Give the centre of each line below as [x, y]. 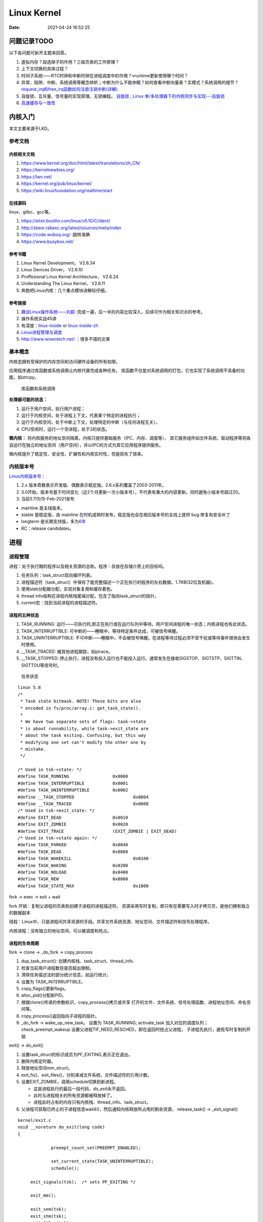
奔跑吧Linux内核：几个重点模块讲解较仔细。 [65, 290]
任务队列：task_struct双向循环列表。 [58, 575]
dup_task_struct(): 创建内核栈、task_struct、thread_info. [78, 961]
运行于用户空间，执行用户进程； [53, 409]
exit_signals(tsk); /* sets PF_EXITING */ [83, 1182]
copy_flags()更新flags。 [45, 989]
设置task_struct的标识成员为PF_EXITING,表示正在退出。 [77, 1054]
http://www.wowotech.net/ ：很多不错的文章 [66, 339]
